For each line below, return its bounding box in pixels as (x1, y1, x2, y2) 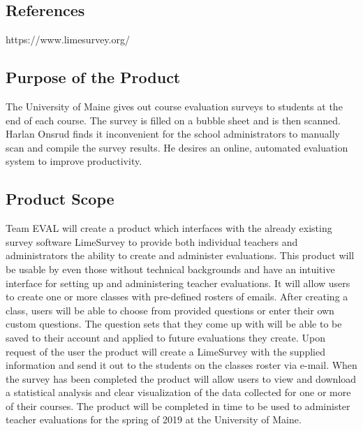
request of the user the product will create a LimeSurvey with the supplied (6, 344, 325, 358)
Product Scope (6, 188, 114, 210)
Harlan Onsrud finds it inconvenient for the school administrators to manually (6, 126, 340, 141)
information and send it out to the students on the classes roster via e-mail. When (6, 358, 357, 372)
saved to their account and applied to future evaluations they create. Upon (6, 330, 326, 344)
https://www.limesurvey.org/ (6, 32, 130, 47)
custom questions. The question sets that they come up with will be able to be (6, 316, 342, 331)
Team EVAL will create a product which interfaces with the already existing (6, 221, 332, 235)
